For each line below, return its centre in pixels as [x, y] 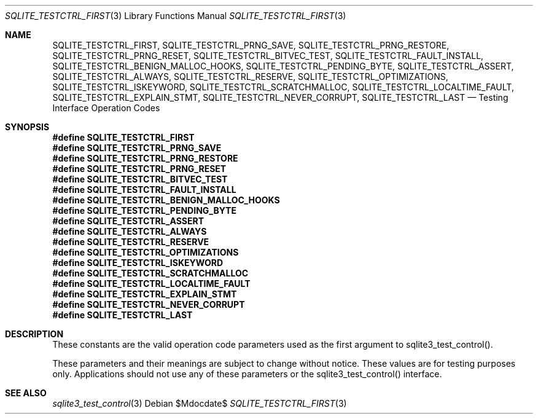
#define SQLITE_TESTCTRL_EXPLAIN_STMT [145, 294]
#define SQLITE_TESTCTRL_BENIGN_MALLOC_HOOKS [166, 200]
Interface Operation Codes [106, 108]
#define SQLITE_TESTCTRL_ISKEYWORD [138, 263]
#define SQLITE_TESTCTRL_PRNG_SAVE [137, 148]
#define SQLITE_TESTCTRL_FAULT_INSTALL [144, 190]
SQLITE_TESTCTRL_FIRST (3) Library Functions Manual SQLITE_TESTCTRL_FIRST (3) [176, 16]
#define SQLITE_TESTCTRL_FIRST [123, 137]
